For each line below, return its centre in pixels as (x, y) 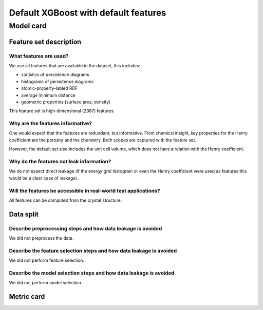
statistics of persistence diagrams (55, 75)
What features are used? (39, 56)
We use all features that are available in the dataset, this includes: (75, 65)
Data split (24, 214)
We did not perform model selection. (46, 283)
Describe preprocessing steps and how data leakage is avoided (85, 228)
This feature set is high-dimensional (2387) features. (62, 111)
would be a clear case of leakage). (44, 178)
